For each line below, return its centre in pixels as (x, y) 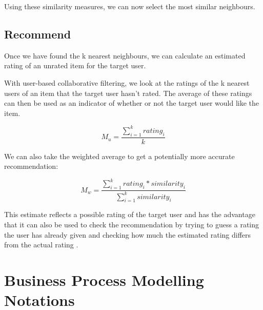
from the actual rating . (41, 245)
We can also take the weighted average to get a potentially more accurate (119, 156)
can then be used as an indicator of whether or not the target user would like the (132, 103)
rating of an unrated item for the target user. (75, 65)
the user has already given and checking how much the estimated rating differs (128, 234)
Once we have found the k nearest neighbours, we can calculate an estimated (125, 55)
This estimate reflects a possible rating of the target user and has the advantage (130, 214)
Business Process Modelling (104, 279)
